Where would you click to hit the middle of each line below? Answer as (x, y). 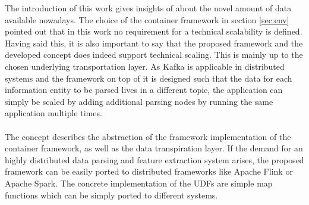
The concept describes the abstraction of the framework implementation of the (148, 136)
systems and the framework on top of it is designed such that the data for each (149, 78)
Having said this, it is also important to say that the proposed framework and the (154, 43)
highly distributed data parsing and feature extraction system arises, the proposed (154, 159)
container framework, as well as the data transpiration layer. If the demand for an (154, 148)
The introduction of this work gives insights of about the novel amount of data (148, 8)
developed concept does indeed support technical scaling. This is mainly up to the (154, 55)
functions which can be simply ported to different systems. (111, 195)
